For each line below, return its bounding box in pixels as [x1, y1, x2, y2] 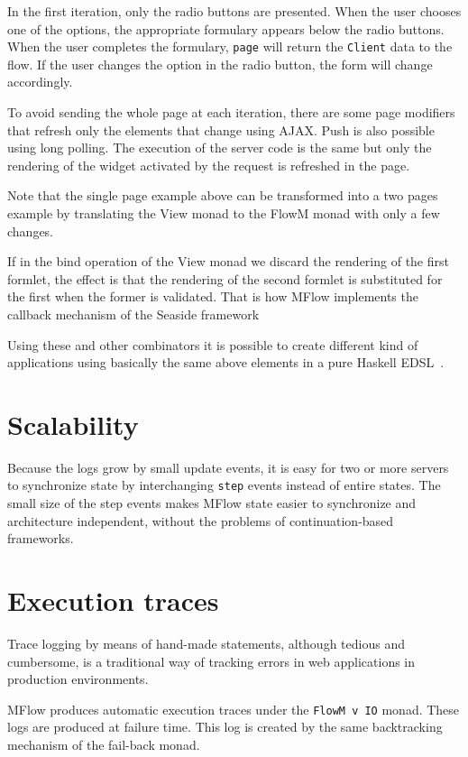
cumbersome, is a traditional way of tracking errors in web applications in [7, 651, 416, 670]
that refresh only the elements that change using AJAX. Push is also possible [7, 120, 435, 139]
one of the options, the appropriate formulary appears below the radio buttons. [7, 19, 445, 38]
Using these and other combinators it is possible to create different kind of [7, 335, 418, 354]
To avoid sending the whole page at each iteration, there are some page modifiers [7, 103, 455, 122]
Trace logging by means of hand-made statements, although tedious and [7, 634, 405, 653]
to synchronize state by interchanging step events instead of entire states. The [7, 475, 441, 494]
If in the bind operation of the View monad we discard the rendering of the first [7, 252, 449, 271]
